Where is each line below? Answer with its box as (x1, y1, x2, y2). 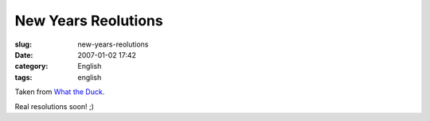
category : (14, 62, 49, 71)
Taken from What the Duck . (14, 87, 105, 96)
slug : (14, 40, 32, 49)
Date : (14, 50, 33, 59)
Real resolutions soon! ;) (14, 101, 95, 111)
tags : (14, 72, 33, 82)
